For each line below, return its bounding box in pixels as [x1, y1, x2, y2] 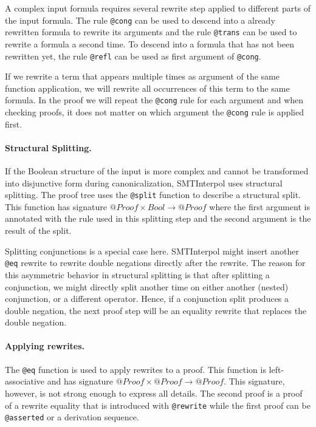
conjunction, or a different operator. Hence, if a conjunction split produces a [5, 292, 289, 305]
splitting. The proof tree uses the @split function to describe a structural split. [5, 188, 301, 201]
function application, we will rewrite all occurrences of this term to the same [5, 81, 290, 94]
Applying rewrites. [5, 340, 85, 352]
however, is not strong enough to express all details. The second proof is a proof [5, 386, 303, 399]
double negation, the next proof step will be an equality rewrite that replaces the [5, 304, 307, 316]
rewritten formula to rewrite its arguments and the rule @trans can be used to [5, 26, 297, 38]
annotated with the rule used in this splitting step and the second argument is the [5, 212, 311, 225]
